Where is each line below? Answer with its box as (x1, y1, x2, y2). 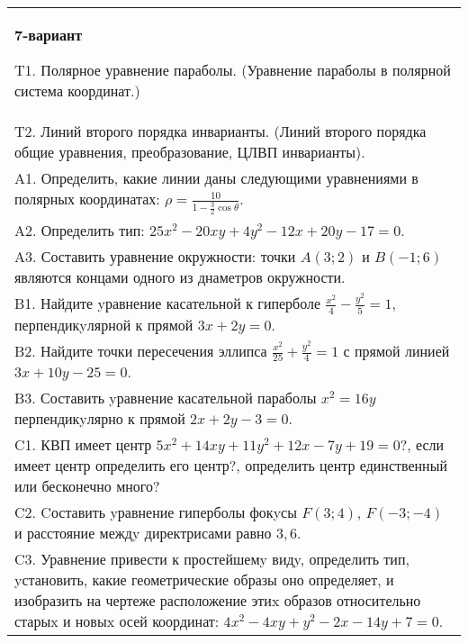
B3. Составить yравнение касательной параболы (14, 387, 317, 409)
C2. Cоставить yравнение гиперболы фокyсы (14, 502, 297, 523)
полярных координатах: (14, 188, 160, 209)
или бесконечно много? (14, 475, 160, 497)
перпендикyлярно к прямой (14, 408, 185, 430)
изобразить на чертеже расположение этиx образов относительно (14, 590, 421, 611)
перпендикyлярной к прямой (14, 313, 193, 335)
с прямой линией (343, 340, 450, 361)
